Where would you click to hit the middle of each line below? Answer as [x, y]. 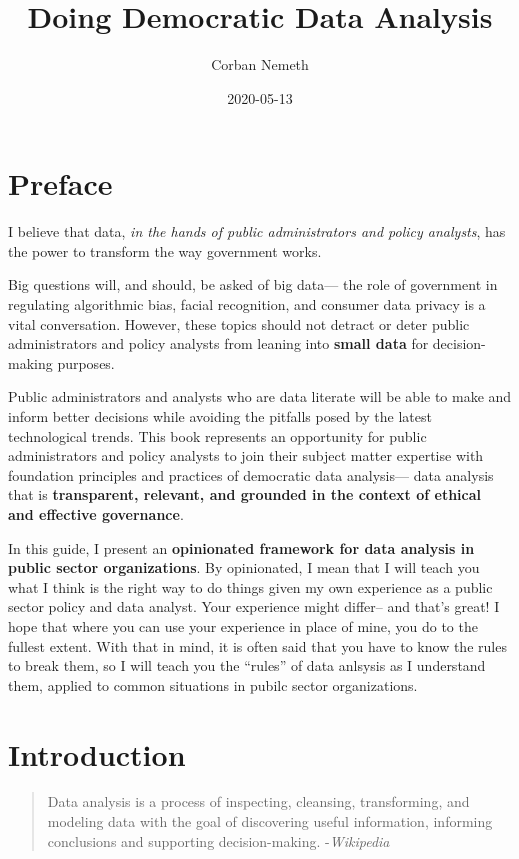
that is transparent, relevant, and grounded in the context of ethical [245, 494]
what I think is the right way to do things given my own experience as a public [250, 586]
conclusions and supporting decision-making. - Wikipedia [218, 840]
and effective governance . [96, 513]
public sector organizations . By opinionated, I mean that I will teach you [244, 567]
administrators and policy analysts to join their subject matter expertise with [246, 455]
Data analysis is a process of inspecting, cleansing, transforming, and [258, 801]
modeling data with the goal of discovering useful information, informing [270, 821]
